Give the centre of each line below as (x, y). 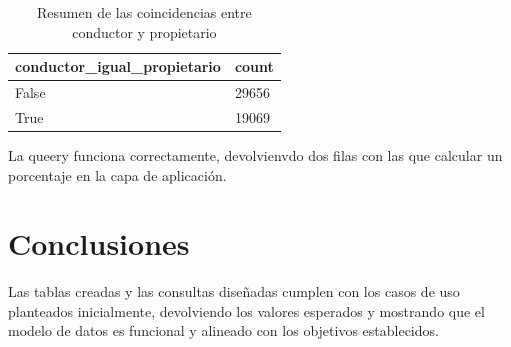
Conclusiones (99, 243)
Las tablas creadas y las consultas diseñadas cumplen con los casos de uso (234, 291)
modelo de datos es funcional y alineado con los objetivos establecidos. (223, 330)
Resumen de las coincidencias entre (144, 12)
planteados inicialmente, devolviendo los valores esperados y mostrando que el (246, 310)
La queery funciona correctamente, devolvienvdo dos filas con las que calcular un (255, 154)
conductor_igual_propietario (118, 66)
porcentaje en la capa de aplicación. (117, 174)
